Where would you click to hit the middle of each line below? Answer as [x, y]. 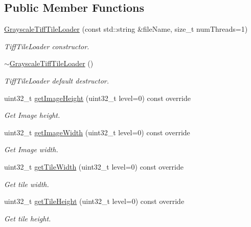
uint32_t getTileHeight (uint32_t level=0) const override [94, 201]
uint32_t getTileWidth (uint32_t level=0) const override [94, 166]
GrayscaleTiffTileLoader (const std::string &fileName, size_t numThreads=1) [126, 29]
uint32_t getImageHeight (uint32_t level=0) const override [97, 98]
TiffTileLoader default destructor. [57, 80]
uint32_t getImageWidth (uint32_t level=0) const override [97, 132]
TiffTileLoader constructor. [47, 46]
